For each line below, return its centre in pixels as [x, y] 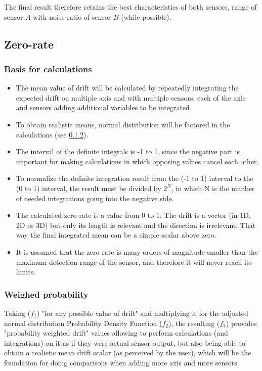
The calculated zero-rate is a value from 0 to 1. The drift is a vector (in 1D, [133, 215]
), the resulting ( [194, 323]
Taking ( [17, 313]
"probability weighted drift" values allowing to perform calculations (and [116, 333]
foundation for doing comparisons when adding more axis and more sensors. [122, 362]
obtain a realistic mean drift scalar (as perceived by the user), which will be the [128, 353]
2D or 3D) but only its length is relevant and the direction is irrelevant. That [136, 225]
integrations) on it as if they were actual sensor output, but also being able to [125, 342]
